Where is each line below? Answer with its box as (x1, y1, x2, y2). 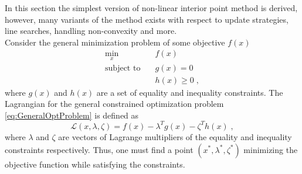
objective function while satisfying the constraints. (5, 158, 185, 170)
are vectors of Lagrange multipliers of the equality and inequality (58, 130, 292, 142)
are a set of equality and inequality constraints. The (96, 86, 283, 98)
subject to (105, 64, 141, 72)
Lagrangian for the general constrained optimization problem (5, 98, 224, 110)
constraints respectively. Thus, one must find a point (5, 143, 194, 155)
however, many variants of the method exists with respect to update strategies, (5, 13, 289, 25)
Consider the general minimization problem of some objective (5, 36, 225, 48)
